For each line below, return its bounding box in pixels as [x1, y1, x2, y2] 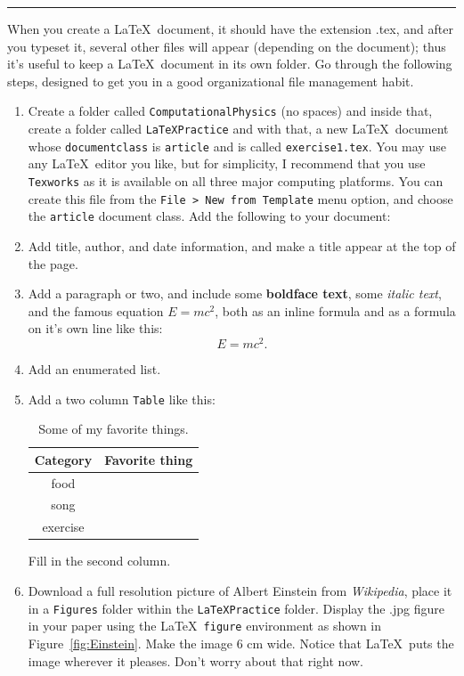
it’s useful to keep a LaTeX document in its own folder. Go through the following [7, 54, 452, 73]
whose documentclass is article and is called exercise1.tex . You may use [28, 136, 446, 155]
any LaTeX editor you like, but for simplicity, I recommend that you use [28, 154, 426, 173]
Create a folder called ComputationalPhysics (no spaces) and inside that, [28, 102, 433, 120]
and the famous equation [28, 301, 164, 320]
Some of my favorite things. [38, 419, 189, 438]
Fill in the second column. [28, 551, 171, 570]
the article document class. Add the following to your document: [28, 207, 391, 225]
